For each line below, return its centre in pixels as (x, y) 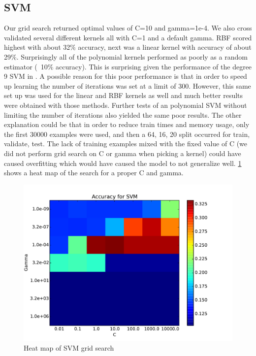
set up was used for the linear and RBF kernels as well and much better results (124, 95)
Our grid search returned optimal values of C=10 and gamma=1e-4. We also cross (128, 28)
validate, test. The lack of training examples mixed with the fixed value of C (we (126, 144)
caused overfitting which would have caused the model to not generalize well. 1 (123, 163)
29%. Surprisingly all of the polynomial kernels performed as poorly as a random (126, 56)
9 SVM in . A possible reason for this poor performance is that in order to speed (126, 76)
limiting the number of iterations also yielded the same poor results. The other (123, 114)
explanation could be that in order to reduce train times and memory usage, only (127, 124)
